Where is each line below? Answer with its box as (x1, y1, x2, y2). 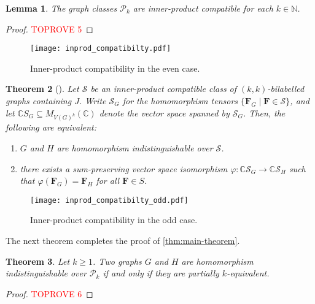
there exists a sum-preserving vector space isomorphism (20, 162, 228, 175)
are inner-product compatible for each (133, 2, 273, 14)
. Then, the (243, 106, 286, 119)
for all (96, 174, 120, 187)
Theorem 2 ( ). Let (6, 82, 79, 95)
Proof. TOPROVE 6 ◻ (6, 287, 93, 300)
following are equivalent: (6, 121, 96, 134)
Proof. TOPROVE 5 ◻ (6, 22, 93, 35)
